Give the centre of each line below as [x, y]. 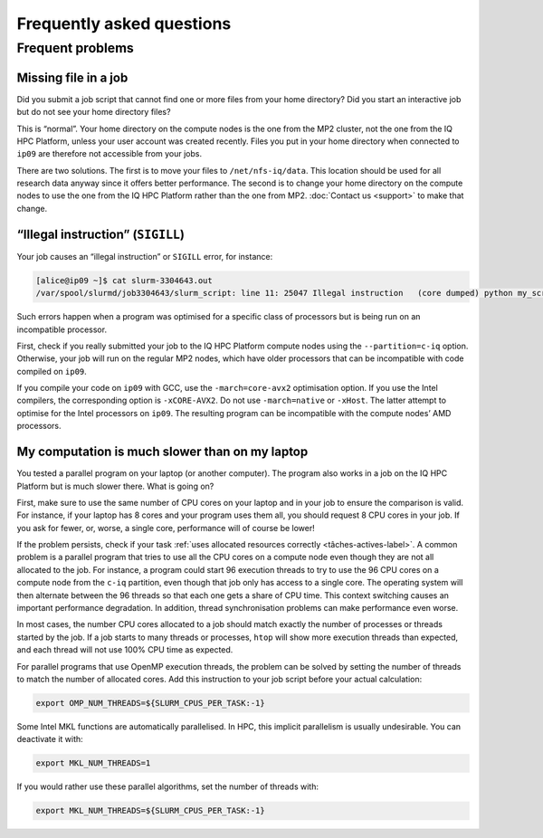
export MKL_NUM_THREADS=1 [93, 763]
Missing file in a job [72, 77]
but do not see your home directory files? [94, 112]
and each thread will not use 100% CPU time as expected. [125, 650]
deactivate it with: [50, 739]
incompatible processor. [62, 329]
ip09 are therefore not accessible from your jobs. [110, 154]
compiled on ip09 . [52, 371]
